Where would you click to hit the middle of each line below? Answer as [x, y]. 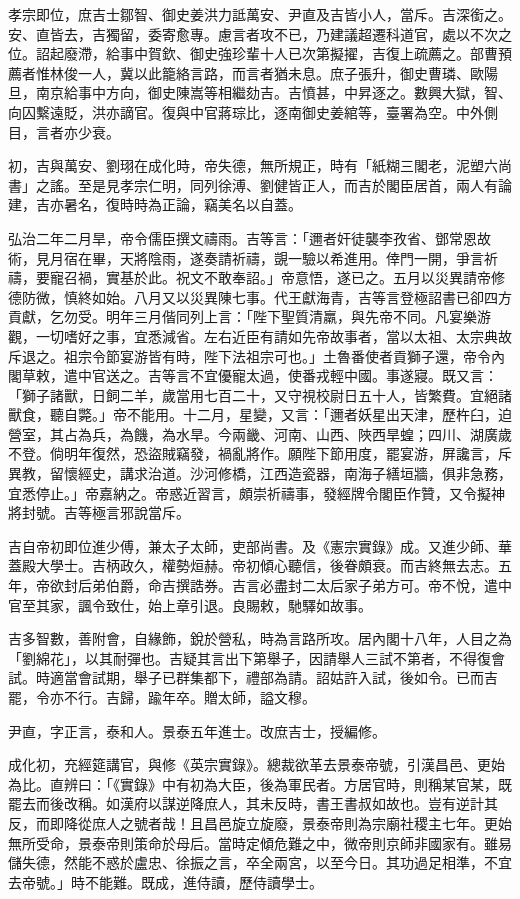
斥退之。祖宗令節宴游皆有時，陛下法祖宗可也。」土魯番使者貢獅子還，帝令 [249, 355]
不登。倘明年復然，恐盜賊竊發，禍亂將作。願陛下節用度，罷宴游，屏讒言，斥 [260, 453]
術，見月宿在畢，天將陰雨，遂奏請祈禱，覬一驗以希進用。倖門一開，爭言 [246, 257]
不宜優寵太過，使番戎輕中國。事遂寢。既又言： [343, 375]
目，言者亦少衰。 [64, 131]
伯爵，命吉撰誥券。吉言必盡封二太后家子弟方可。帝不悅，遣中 [308, 585]
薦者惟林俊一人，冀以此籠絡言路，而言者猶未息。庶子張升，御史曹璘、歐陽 [253, 72]
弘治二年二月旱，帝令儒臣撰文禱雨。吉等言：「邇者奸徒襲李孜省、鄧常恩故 [249, 237]
